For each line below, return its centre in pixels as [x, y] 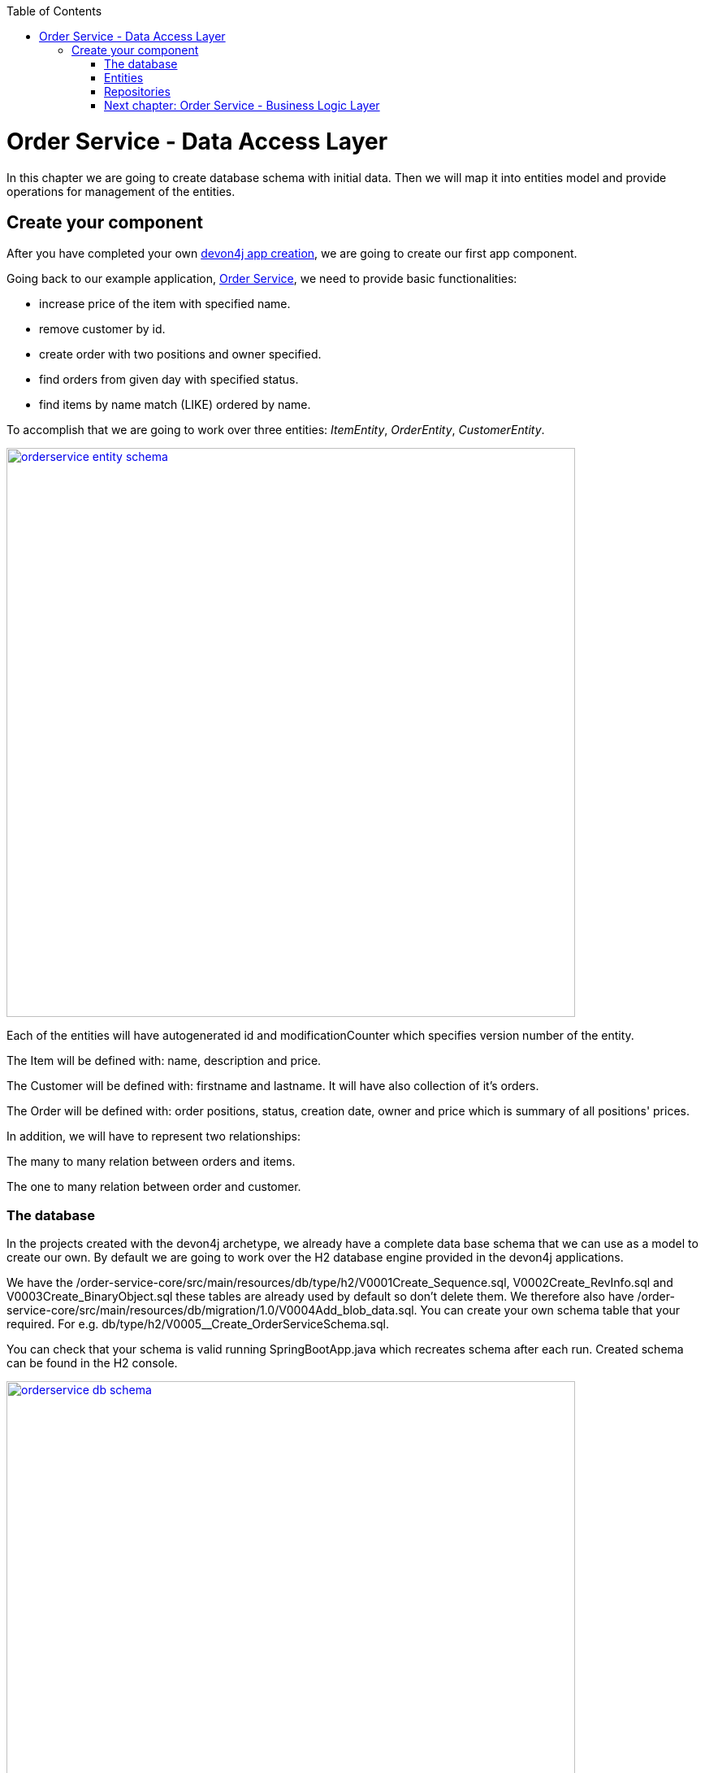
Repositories [137, 91]
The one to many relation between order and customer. [154, 1187]
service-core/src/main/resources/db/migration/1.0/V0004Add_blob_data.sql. [212, 1310]
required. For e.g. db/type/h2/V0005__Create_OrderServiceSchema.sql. [198, 1324]
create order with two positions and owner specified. [180, 354]
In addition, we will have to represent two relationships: [154, 1136]
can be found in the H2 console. [92, 1363]
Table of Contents [54, 11]
